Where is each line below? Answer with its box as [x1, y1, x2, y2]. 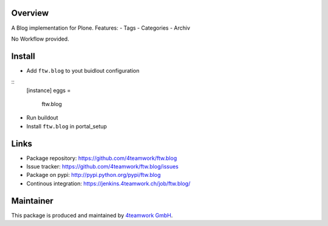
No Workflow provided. [11, 35, 69, 42]
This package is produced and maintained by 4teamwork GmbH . [11, 211, 173, 219]
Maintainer [11, 196, 54, 206]
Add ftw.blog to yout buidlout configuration [26, 67, 140, 74]
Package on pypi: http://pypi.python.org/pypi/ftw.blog [26, 171, 161, 179]
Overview [11, 8, 49, 18]
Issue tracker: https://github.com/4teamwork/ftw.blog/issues [26, 163, 179, 170]
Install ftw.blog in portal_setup [26, 122, 108, 130]
